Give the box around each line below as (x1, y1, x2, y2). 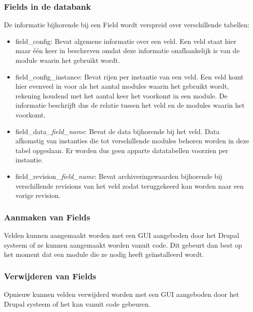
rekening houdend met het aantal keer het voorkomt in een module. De (15, 90, 228, 100)
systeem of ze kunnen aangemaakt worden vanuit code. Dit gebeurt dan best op (4, 239, 242, 250)
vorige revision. (15, 190, 61, 200)
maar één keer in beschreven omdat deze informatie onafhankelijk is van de (15, 45, 240, 56)
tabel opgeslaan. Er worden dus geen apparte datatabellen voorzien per (15, 145, 229, 155)
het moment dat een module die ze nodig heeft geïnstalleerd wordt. (4, 249, 204, 259)
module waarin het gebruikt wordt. (15, 55, 120, 65)
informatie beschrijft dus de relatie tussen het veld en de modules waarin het (15, 100, 245, 110)
